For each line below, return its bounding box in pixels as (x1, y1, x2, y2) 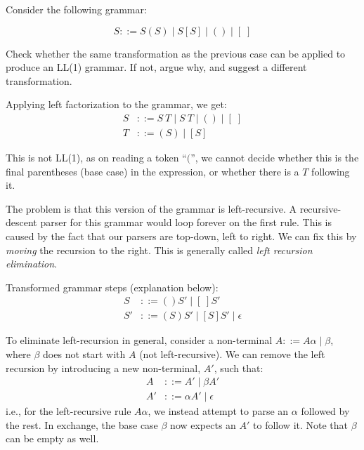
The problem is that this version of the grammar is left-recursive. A (6, 201, 297, 216)
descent (6, 215, 37, 230)
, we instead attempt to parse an (148, 404, 289, 418)
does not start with (43, 347, 126, 362)
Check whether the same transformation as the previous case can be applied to (6, 46, 346, 60)
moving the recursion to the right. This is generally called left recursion (6, 242, 313, 257)
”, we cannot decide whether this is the (190, 150, 359, 165)
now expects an (170, 417, 236, 432)
